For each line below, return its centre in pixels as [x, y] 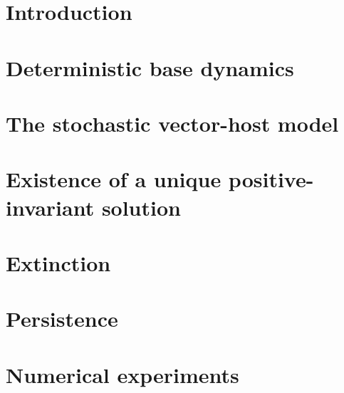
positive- [271, 179]
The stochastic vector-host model [172, 123]
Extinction [58, 262]
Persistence [62, 319]
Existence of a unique [114, 179]
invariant [50, 207]
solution [141, 207]
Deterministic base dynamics [150, 67]
